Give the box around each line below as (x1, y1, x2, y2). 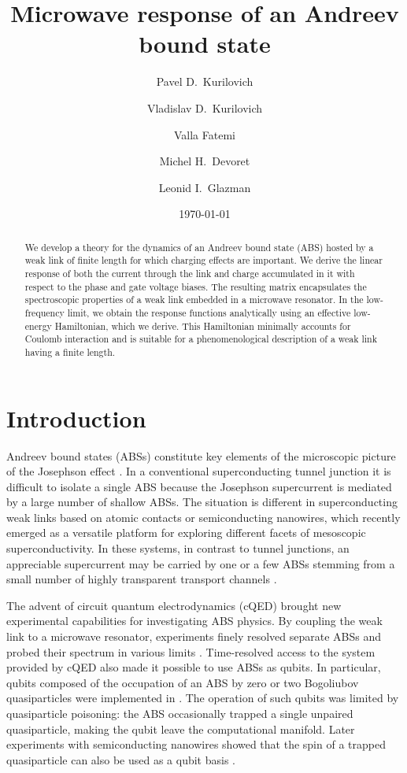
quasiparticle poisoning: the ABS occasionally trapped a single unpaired (6, 705, 353, 722)
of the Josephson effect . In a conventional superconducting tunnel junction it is (6, 463, 391, 479)
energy (24, 319, 52, 332)
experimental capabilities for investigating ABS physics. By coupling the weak (6, 612, 383, 629)
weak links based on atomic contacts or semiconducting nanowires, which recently (6, 509, 401, 525)
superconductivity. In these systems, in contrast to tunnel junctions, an (6, 540, 350, 557)
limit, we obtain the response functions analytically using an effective (67, 305, 351, 319)
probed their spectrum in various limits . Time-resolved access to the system (6, 643, 376, 660)
